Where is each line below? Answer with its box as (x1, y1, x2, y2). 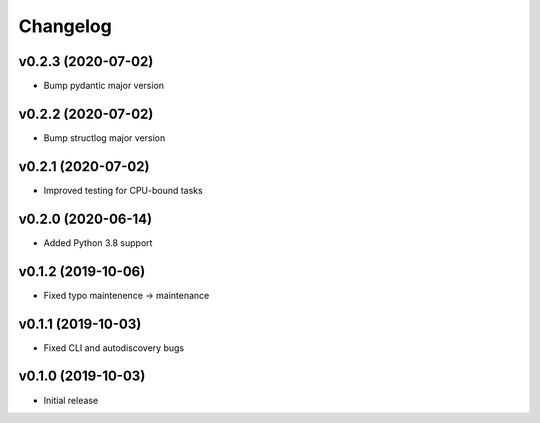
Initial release (43, 394, 99, 406)
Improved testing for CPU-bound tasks (43, 184, 204, 196)
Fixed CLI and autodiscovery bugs (43, 341, 185, 354)
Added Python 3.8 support (43, 236, 153, 249)
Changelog (18, 15, 112, 37)
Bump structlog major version (43, 131, 166, 144)
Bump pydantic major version (43, 80, 165, 92)
